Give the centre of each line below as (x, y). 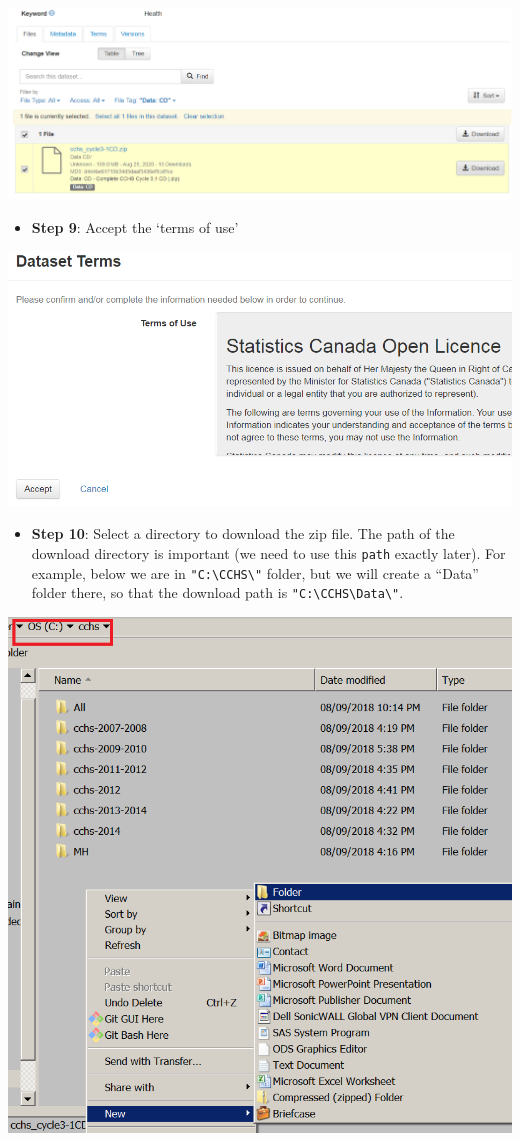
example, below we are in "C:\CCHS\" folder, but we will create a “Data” (255, 572)
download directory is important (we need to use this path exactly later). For (268, 552)
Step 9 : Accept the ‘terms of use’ (135, 226)
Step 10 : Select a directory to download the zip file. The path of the (243, 533)
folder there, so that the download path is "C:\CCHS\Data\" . (217, 592)
